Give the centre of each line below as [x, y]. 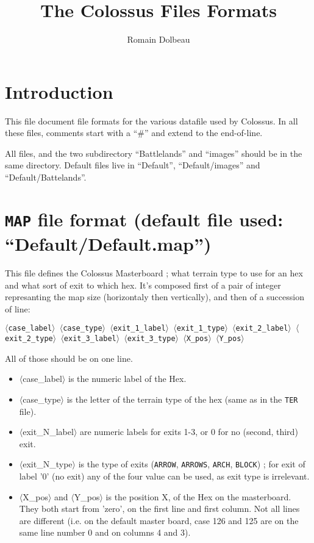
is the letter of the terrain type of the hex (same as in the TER [182, 399]
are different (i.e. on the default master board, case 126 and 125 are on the [159, 520]
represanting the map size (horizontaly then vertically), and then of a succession [155, 297]
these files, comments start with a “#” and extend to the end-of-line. [134, 133]
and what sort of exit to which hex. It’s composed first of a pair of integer [143, 285]
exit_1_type [201, 329]
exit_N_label [48, 432]
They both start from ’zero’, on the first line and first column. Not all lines [159, 509]
